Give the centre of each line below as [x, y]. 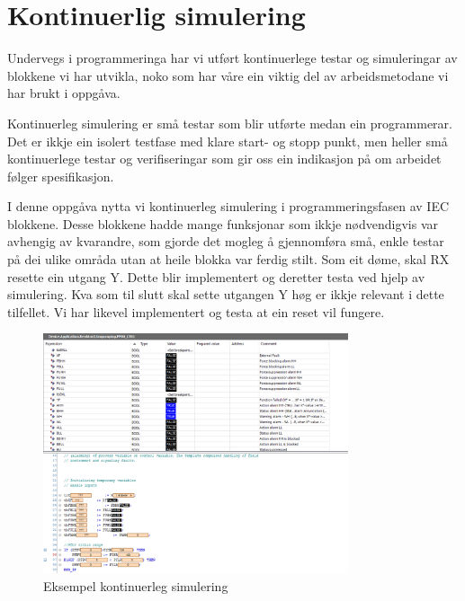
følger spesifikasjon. [61, 176]
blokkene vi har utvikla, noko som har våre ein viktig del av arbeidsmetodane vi [228, 75]
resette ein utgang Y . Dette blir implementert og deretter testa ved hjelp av [216, 276]
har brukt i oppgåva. [64, 93]
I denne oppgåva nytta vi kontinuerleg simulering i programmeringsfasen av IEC [228, 206]
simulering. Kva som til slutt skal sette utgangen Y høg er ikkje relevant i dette [226, 294]
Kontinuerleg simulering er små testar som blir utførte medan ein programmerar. [230, 123]
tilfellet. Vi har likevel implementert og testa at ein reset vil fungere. [196, 311]
